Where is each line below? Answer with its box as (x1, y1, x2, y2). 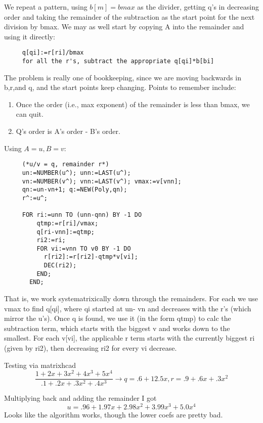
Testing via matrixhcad (4, 359, 76, 370)
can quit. (16, 109, 43, 119)
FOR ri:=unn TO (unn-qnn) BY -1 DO (22, 211, 142, 219)
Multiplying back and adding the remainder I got (4, 393, 157, 403)
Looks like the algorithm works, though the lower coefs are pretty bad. (4, 409, 223, 420)
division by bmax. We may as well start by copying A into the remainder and (4, 21, 244, 32)
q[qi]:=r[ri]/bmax (22, 49, 84, 57)
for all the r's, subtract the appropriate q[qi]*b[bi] (22, 58, 214, 65)
